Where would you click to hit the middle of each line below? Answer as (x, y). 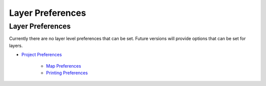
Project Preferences (42, 55)
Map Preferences (64, 66)
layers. (16, 45)
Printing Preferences (67, 73)
